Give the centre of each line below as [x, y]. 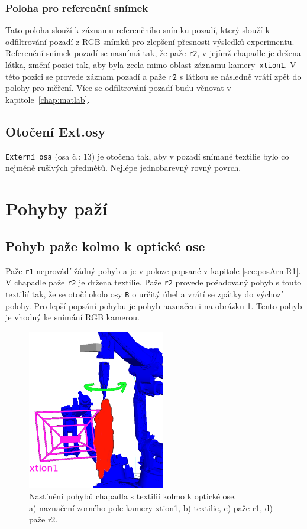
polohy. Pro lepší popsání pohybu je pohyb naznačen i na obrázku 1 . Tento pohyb [154, 305]
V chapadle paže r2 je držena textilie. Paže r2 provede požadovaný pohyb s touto [153, 282]
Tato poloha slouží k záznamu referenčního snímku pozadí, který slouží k [138, 30]
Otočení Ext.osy [56, 131]
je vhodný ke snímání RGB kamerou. [72, 317]
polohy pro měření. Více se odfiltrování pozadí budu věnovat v [118, 88]
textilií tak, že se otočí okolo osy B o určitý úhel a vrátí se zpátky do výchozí [144, 293]
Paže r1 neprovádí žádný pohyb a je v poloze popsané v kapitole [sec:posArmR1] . [153, 270]
